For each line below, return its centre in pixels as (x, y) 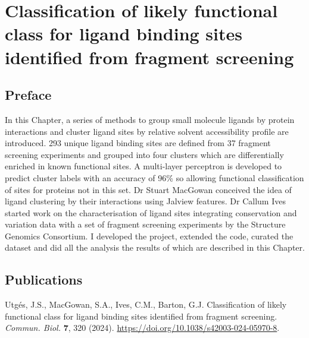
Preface (28, 95)
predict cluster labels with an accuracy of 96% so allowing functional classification (154, 177)
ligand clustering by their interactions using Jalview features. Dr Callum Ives (145, 201)
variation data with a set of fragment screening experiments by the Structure (145, 224)
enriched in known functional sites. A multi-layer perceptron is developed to (143, 166)
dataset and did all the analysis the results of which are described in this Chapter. (155, 247)
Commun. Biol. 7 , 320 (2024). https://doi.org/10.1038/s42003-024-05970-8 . (142, 328)
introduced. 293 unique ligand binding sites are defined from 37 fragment (138, 143)
